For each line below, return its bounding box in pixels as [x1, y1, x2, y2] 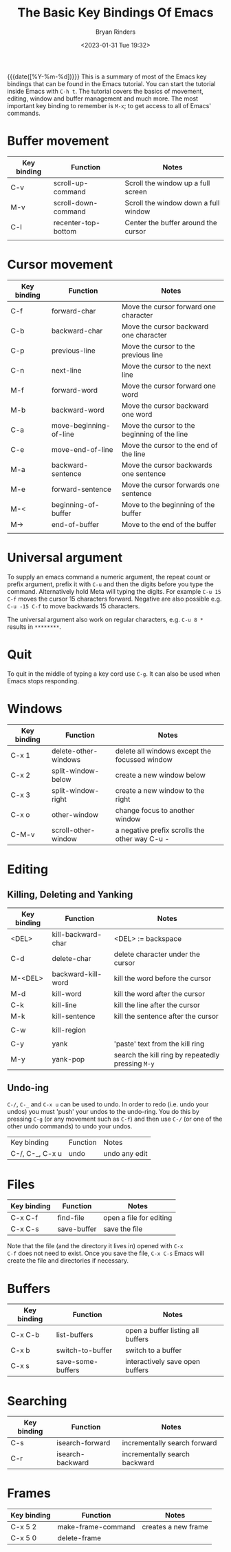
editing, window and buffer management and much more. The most [7, 94, 198, 103]
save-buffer [57, 1224, 97, 1234]
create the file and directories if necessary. [7, 1256, 129, 1265]
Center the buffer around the [124, 218, 218, 227]
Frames [7, 1486, 52, 1501]
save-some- [56, 1357, 98, 1367]
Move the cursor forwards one [121, 480, 220, 490]
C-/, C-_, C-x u [10, 1149, 62, 1159]
